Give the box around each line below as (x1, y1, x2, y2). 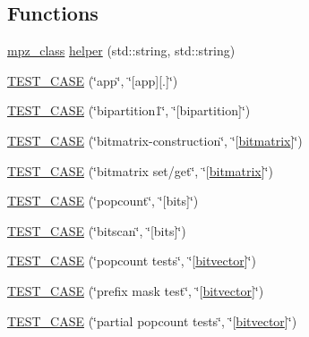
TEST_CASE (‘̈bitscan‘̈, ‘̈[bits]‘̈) (7, 221, 186, 240)
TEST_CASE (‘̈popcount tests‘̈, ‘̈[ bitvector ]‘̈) (7, 251, 256, 270)
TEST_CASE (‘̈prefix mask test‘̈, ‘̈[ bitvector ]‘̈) (7, 281, 264, 299)
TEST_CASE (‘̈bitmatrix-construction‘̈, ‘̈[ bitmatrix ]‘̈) (7, 131, 303, 149)
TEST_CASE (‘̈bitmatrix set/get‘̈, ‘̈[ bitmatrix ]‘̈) (7, 161, 273, 180)
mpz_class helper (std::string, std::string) (7, 41, 236, 60)
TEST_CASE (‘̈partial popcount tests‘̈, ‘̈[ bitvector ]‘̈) (7, 311, 297, 330)
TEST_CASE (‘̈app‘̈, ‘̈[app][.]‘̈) (7, 71, 178, 89)
